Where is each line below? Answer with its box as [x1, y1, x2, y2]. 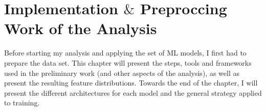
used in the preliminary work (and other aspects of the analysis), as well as [4, 67, 239, 78]
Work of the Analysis [4, 18, 157, 39]
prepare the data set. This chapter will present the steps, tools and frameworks [4, 57, 252, 68]
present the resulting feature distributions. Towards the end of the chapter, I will [4, 77, 258, 88]
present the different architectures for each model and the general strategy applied [4, 87, 262, 98]
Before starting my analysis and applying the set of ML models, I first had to [4, 47, 247, 58]
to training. [4, 97, 40, 108]
